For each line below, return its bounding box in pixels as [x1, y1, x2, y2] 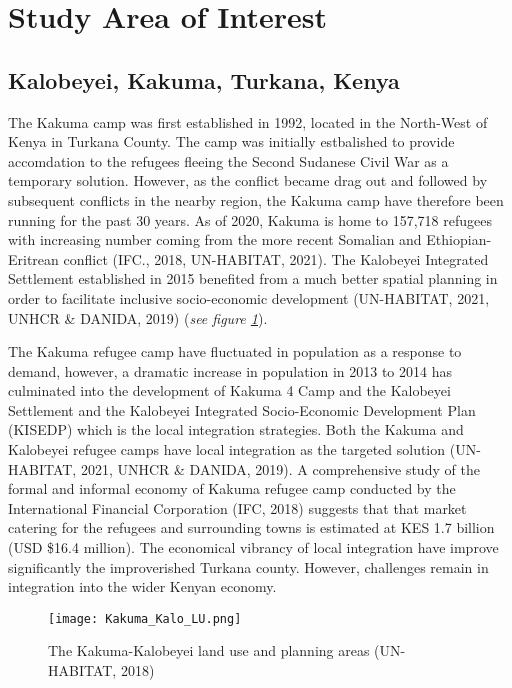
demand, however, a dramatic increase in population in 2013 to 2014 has [8, 360, 452, 381]
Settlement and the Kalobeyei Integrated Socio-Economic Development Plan [8, 399, 476, 420]
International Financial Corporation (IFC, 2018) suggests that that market [8, 497, 467, 518]
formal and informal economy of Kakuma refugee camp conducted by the [8, 478, 456, 499]
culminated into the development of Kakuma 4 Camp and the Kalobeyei [8, 380, 451, 401]
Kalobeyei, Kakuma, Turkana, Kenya [8, 64, 400, 95]
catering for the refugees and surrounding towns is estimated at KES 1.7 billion [8, 517, 495, 538]
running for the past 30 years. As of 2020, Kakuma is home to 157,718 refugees [8, 209, 492, 230]
